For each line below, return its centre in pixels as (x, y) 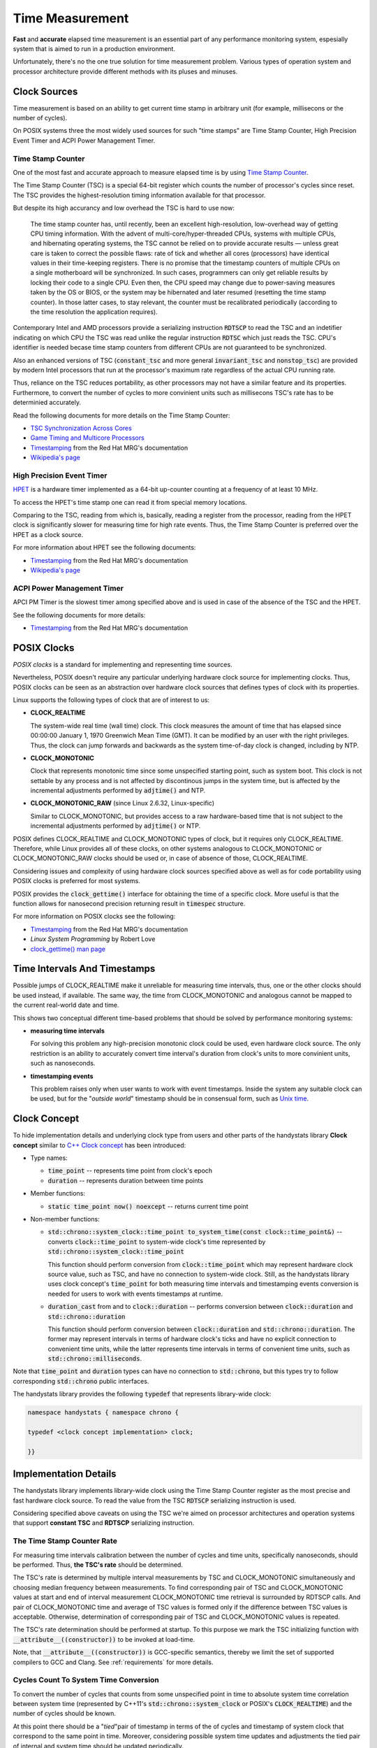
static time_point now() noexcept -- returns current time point (148, 1206)
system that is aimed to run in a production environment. (94, 48)
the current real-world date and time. (66, 1005)
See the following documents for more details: (79, 615)
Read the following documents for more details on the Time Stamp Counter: (121, 415)
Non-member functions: (65, 1219)
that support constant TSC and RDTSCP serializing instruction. (104, 1523)
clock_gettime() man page (68, 949)
